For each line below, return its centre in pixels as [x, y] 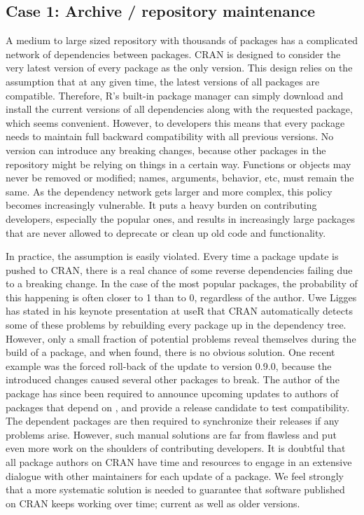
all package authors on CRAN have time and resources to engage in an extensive [179, 462]
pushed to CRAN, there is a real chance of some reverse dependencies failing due [179, 269]
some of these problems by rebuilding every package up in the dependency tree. [176, 325]
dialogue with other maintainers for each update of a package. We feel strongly [175, 475]
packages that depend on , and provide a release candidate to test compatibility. [178, 407]
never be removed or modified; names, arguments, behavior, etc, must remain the [180, 178]
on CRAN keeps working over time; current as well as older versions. [153, 503]
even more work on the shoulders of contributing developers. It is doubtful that [176, 448]
